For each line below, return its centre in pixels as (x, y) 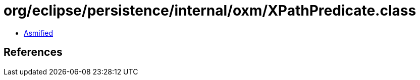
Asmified (39, 33)
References (33, 52)
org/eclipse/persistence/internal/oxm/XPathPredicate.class (210, 11)
